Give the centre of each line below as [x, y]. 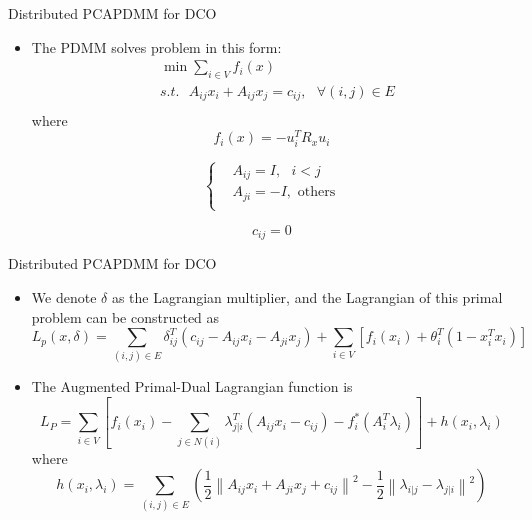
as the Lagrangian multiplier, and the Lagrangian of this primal [307, 296]
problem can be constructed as [125, 316]
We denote [64, 296]
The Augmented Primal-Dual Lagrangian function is [192, 386]
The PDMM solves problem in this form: [156, 46]
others [316, 192]
